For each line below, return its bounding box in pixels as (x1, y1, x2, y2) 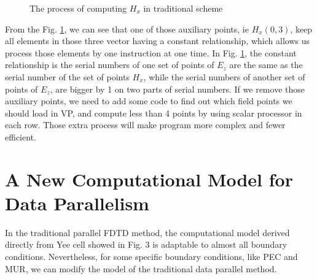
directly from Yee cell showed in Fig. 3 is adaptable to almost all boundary (5, 238, 288, 251)
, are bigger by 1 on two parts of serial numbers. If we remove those (50, 82, 305, 95)
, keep (290, 22, 313, 35)
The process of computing (29, 2, 127, 14)
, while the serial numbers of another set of (143, 70, 305, 83)
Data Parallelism (5, 190, 149, 215)
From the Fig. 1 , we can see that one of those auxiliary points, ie (5, 22, 249, 35)
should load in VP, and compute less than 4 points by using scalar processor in (5, 106, 302, 119)
